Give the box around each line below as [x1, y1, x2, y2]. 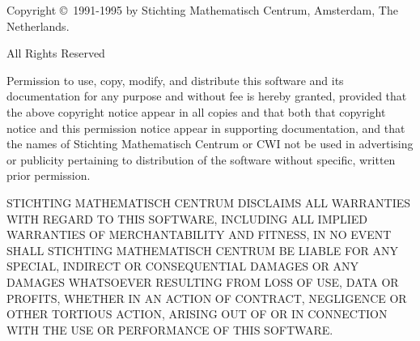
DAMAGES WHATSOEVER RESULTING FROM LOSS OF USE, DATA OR [6, 273, 399, 290]
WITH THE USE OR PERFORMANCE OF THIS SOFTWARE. [6, 321, 333, 338]
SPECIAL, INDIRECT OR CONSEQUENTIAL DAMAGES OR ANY [6, 258, 359, 275]
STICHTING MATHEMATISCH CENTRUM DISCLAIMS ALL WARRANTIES [6, 194, 411, 211]
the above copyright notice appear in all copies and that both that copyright [6, 103, 386, 120]
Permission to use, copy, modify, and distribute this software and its [6, 71, 344, 88]
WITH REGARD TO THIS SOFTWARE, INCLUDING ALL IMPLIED [6, 210, 368, 227]
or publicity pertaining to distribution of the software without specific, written [6, 151, 396, 168]
